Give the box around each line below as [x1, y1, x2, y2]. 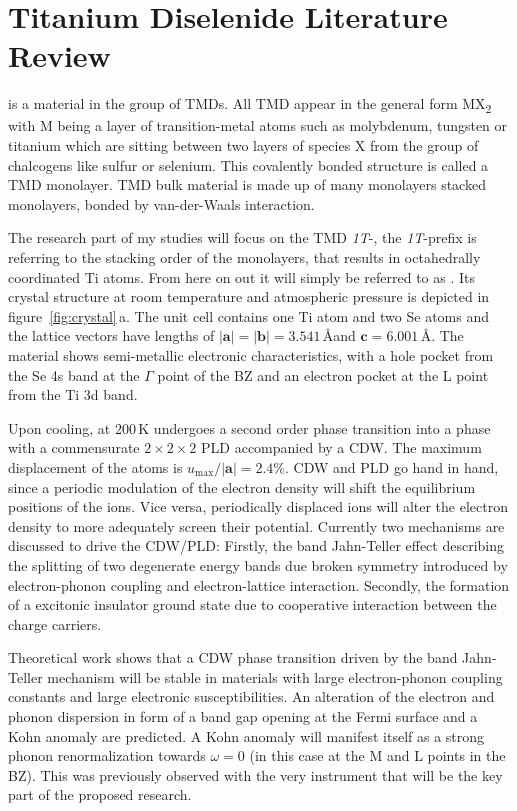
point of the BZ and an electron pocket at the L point [157, 364, 489, 385]
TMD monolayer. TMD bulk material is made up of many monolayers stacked [8, 174, 486, 195]
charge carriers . [8, 613, 102, 634]
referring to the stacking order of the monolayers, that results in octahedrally [8, 247, 481, 267]
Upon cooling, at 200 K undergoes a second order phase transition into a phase [8, 417, 491, 438]
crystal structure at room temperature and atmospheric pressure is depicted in [8, 286, 490, 307]
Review [8, 35, 111, 76]
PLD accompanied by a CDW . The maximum [201, 437, 482, 458]
